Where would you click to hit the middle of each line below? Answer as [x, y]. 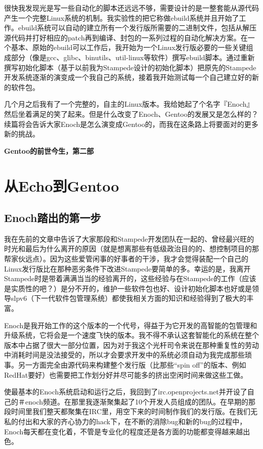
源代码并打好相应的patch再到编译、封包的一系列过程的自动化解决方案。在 [126, 37]
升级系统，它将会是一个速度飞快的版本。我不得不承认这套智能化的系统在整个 [131, 335]
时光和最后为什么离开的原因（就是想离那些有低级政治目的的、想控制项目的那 [131, 249]
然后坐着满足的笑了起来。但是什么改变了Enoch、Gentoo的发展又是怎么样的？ [131, 114]
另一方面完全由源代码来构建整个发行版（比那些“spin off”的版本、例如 [132, 365]
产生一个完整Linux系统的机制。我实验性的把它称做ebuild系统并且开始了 [122, 17]
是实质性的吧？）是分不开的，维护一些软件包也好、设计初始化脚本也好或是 [128, 288]
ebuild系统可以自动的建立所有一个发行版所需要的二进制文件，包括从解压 [137, 28]
